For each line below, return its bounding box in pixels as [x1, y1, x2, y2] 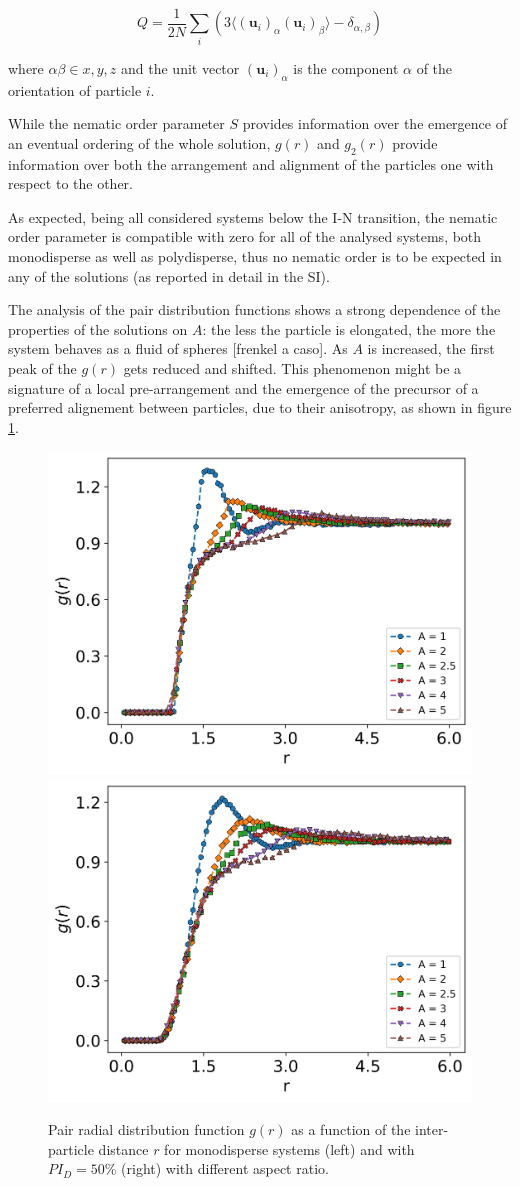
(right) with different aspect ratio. [121, 1158, 329, 1179]
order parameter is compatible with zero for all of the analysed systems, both [8, 226, 482, 247]
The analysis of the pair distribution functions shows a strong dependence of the [8, 299, 501, 320]
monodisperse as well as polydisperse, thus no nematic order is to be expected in [8, 245, 502, 266]
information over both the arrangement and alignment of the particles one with [8, 153, 494, 174]
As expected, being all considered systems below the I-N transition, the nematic [8, 206, 498, 227]
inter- [415, 1119, 449, 1140]
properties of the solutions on [8, 318, 188, 339]
